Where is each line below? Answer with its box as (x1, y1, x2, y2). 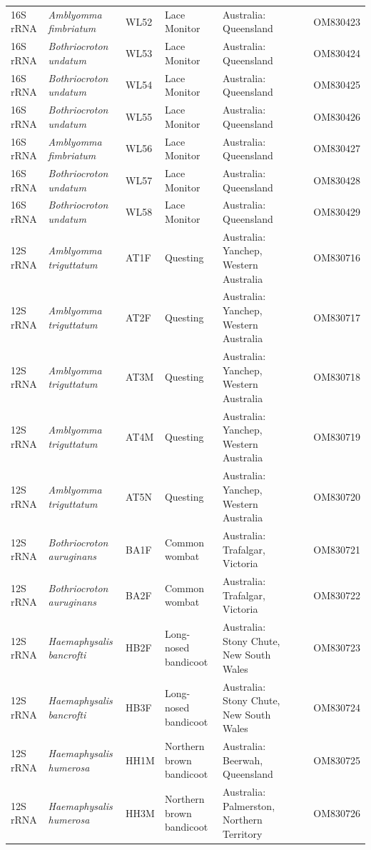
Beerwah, (223, 752, 263, 767)
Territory (223, 826, 263, 841)
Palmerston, (223, 798, 275, 813)
